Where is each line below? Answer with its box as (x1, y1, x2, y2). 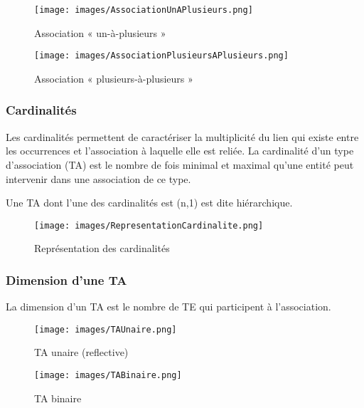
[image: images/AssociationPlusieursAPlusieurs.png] (34, 51, 289, 61)
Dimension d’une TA (6, 271, 127, 288)
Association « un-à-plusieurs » (34, 25, 166, 40)
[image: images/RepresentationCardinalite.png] (34, 220, 264, 231)
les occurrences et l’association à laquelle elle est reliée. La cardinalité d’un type (6, 143, 354, 158)
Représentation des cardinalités (34, 241, 170, 256)
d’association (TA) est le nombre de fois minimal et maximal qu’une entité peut (6, 157, 354, 172)
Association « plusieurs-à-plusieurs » (34, 70, 193, 85)
